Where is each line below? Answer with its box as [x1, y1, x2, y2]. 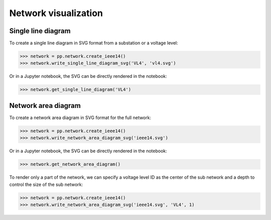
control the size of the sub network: [9, 181, 83, 187]
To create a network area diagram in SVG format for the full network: [9, 115, 152, 121]
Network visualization [9, 8, 103, 19]
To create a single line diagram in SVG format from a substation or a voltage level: [9, 40, 178, 46]
